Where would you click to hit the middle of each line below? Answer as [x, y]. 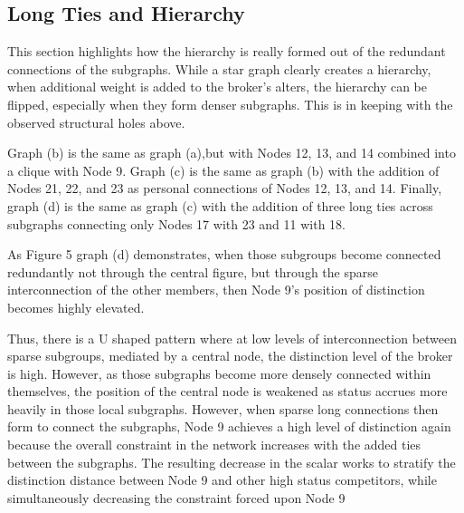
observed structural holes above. [96, 122]
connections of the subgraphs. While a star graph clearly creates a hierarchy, [219, 68]
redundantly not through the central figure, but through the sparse [193, 271]
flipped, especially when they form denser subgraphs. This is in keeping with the [230, 104]
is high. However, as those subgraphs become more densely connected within [219, 373]
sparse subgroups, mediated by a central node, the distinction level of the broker [230, 356]
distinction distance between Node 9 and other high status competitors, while [222, 480]
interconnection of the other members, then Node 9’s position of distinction [216, 290]
